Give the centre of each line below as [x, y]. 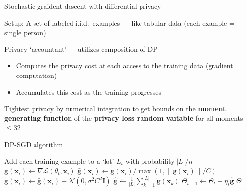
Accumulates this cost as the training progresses [89, 92]
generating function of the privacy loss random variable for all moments [124, 118]
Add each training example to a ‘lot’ [59, 161]
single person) [25, 32]
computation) [36, 75]
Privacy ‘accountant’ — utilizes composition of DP [81, 49]
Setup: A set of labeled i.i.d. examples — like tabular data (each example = [120, 22]
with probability [150, 161]
